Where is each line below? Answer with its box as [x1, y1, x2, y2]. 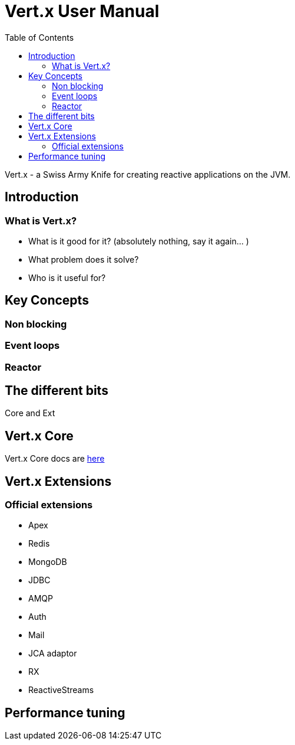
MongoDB [28, 557, 67, 567]
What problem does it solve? [28, 254, 139, 264]
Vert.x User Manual [5, 1, 160, 21]
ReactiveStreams [28, 685, 94, 695]
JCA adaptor [28, 648, 77, 659]
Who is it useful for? [28, 272, 106, 283]
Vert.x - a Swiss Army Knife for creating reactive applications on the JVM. [5, 169, 291, 179]
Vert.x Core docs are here [5, 453, 105, 464]
